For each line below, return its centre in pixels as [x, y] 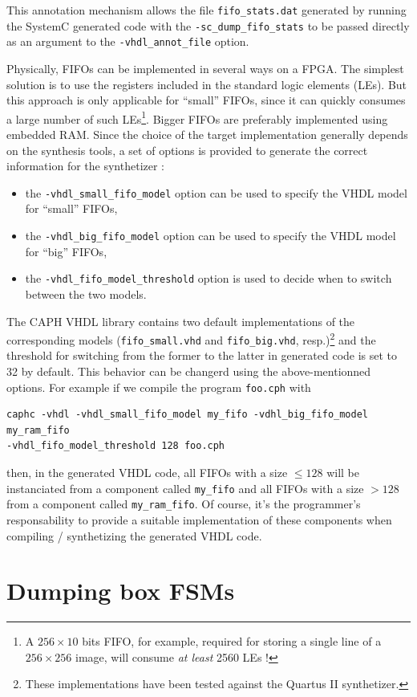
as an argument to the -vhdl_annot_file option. [128, 41]
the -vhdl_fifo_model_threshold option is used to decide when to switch [208, 278]
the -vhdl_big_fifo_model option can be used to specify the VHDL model [211, 236]
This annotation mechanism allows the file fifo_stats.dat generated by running [206, 10]
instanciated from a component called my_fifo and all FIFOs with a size [185, 488]
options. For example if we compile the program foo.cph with [159, 387]
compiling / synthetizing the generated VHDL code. [134, 535]
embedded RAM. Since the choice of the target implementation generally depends [207, 134]
